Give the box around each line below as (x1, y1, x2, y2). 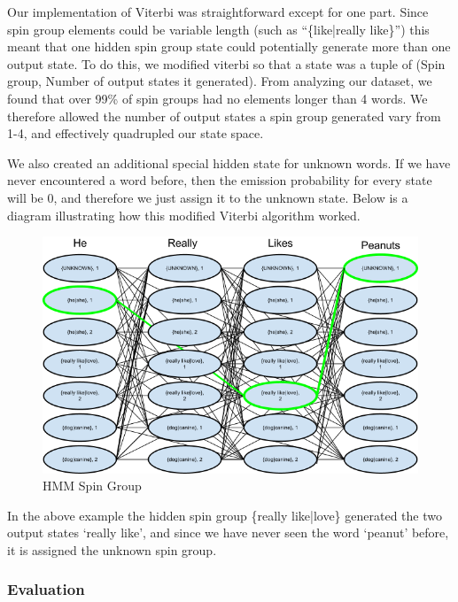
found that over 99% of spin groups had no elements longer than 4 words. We (7, 89, 428, 107)
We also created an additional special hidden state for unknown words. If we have (7, 153, 451, 172)
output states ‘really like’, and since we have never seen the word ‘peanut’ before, (7, 523, 449, 542)
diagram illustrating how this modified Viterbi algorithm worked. (7, 205, 361, 224)
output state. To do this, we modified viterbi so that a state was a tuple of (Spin (7, 54, 446, 73)
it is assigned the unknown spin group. (7, 540, 217, 559)
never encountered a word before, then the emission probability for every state (7, 171, 432, 189)
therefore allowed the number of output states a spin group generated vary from (7, 106, 441, 125)
